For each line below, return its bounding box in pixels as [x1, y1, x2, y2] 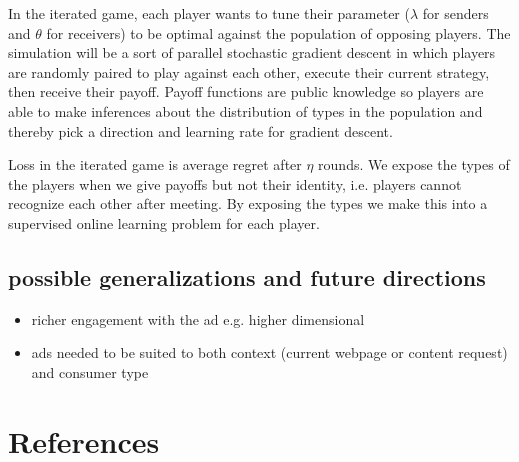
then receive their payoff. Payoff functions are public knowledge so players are [8, 81, 484, 102]
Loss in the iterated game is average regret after [8, 154, 302, 175]
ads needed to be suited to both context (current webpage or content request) [31, 342, 508, 363]
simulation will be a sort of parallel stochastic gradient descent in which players [8, 42, 496, 63]
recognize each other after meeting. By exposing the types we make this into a [8, 193, 488, 214]
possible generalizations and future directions [8, 261, 486, 292]
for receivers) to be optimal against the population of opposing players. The [46, 22, 511, 43]
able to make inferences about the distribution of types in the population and [8, 100, 483, 121]
